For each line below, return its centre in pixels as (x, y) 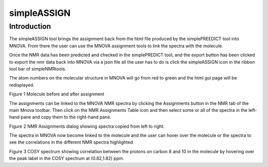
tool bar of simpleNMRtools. (38, 69)
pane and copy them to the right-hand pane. (66, 117)
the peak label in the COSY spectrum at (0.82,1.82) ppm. (67, 159)
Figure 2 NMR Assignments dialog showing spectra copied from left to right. (87, 126)
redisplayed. (22, 85)
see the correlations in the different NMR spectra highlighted (71, 142)
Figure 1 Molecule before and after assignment (57, 94)
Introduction (30, 26)
